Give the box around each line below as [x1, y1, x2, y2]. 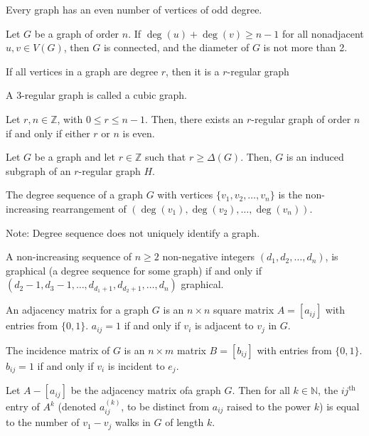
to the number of [6, 415, 80, 430]
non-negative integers [162, 249, 255, 264]
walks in [115, 415, 151, 430]
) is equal [319, 399, 360, 414]
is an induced [286, 149, 344, 164]
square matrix [213, 302, 274, 317]
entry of [6, 399, 40, 414]
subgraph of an [6, 163, 71, 178]
